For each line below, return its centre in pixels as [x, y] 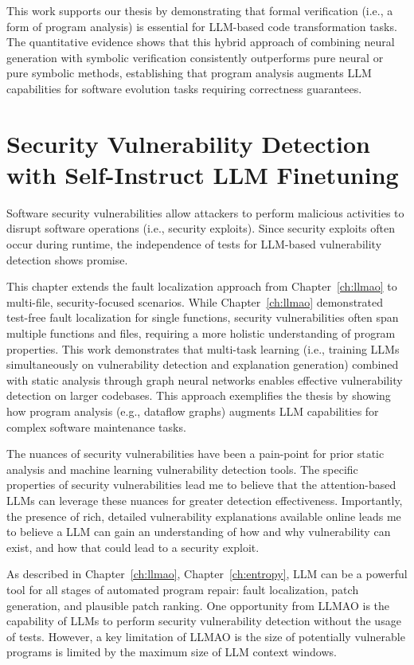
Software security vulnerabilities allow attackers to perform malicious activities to [205, 212]
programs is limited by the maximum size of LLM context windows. [172, 652]
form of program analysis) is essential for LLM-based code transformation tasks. [202, 26]
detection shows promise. [67, 259]
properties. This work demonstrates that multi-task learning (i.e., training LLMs [203, 348]
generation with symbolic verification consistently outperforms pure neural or [195, 57]
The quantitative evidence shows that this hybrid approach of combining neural [201, 42]
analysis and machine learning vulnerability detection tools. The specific [182, 469]
